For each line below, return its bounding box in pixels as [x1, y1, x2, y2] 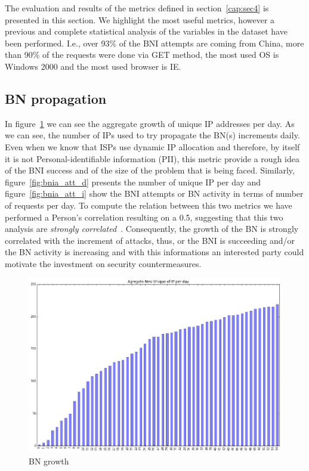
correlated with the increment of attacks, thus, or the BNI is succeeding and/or [5, 234, 295, 246]
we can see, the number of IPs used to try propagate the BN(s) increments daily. [5, 129, 300, 141]
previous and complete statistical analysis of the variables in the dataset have [5, 25, 288, 38]
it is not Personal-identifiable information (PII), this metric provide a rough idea [5, 152, 299, 165]
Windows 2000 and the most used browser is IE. [5, 60, 181, 72]
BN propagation [5, 89, 107, 107]
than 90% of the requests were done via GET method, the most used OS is [5, 48, 279, 61]
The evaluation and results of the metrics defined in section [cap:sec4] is [5, 2, 269, 14]
